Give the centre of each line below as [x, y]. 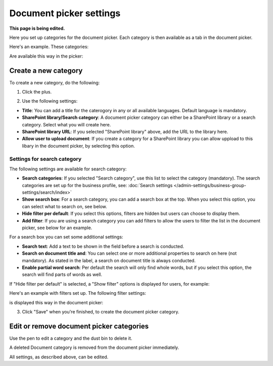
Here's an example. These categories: [49, 47]
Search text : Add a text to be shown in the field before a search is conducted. [103, 246]
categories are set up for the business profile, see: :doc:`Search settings [97, 185]
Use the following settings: [50, 101]
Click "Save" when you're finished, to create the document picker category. [101, 311]
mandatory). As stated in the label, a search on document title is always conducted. [109, 260]
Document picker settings [65, 13]
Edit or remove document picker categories [79, 326]
